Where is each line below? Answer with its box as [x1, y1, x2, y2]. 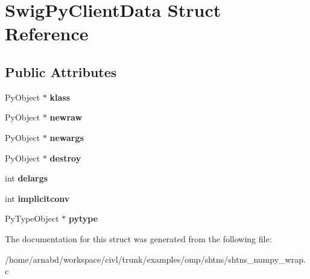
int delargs [5, 172, 48, 184]
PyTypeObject [5, 212, 59, 225]
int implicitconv [5, 192, 70, 204]
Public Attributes [5, 62, 117, 81]
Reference [5, 21, 89, 46]
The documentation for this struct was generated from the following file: [5, 232, 272, 245]
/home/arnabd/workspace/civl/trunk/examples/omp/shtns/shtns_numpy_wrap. [5, 252, 306, 265]
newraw [49, 111, 83, 124]
